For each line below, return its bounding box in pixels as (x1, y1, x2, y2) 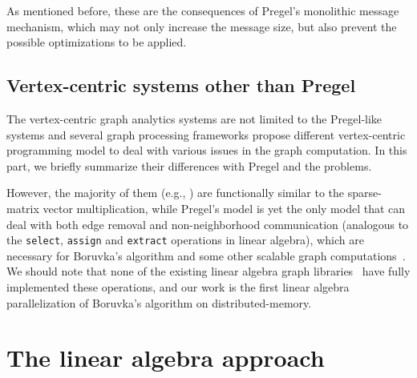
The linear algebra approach (6, 341, 325, 374)
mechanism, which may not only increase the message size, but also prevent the (6, 18, 397, 34)
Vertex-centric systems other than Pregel (6, 73, 356, 98)
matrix (6, 199, 39, 216)
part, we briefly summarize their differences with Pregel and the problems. (6, 157, 372, 174)
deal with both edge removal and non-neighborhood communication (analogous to (6, 215, 409, 232)
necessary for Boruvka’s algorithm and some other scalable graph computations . (6, 247, 406, 263)
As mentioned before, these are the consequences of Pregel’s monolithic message (6, 2, 399, 18)
